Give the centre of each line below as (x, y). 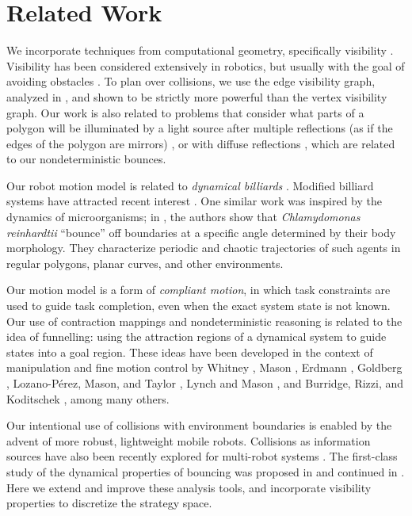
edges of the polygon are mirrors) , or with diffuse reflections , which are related (201, 143)
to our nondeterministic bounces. (86, 159)
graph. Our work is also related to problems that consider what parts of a (185, 112)
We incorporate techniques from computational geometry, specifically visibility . (200, 50)
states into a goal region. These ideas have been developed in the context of (190, 352)
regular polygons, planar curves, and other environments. (145, 263)
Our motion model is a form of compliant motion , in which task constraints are (198, 290)
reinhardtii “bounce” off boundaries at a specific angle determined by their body (201, 232)
